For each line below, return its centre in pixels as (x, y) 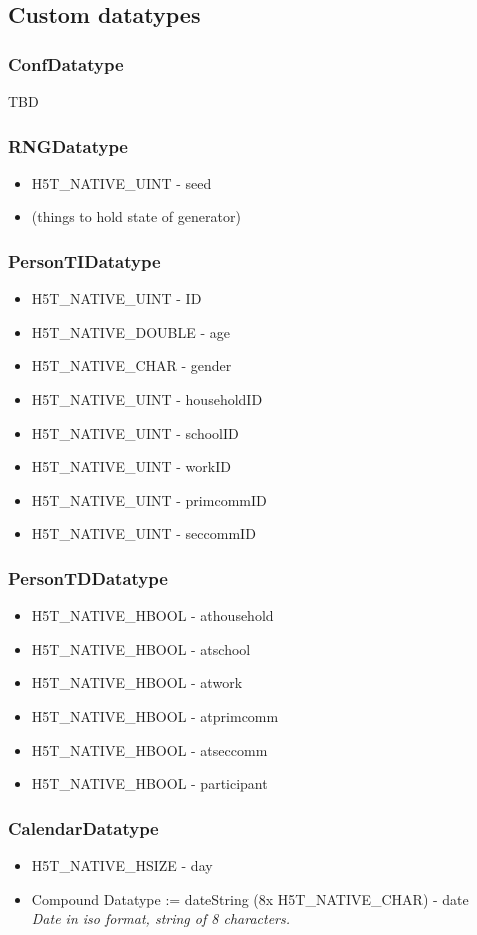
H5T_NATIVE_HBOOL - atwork (137, 682)
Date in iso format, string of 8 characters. (160, 918)
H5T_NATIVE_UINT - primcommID (149, 499)
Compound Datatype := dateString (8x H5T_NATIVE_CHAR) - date (250, 898)
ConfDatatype (66, 63)
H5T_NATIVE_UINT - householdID (147, 399)
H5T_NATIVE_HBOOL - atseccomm (149, 749)
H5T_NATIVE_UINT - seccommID (143, 533)
